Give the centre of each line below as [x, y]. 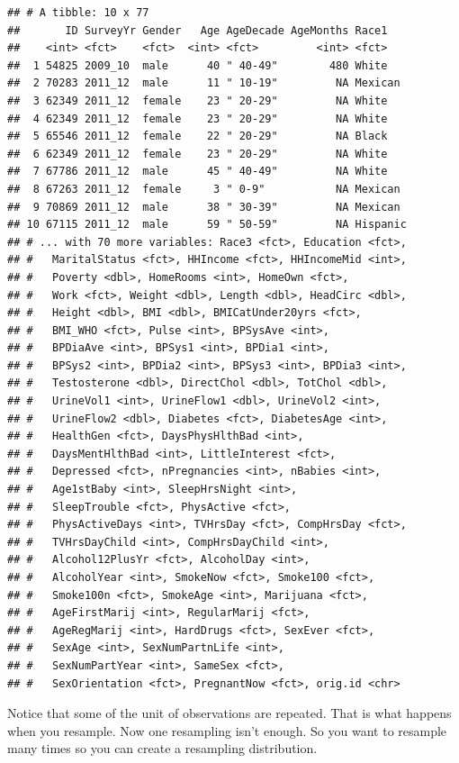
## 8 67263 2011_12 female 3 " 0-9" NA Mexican [204, 189]
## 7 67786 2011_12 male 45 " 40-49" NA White [198, 172]
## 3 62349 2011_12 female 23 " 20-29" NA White [198, 100]
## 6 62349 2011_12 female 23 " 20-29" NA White [198, 154]
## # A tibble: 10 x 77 [78, 13]
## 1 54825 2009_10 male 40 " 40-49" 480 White [198, 65]
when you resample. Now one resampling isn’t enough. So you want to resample [227, 730]
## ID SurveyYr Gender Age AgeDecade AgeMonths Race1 [198, 30]
